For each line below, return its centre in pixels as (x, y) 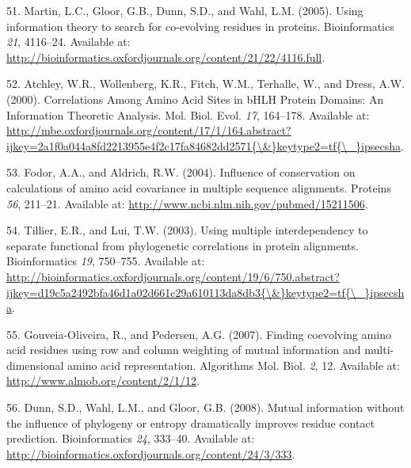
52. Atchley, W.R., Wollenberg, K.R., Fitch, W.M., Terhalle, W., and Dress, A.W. (206, 84)
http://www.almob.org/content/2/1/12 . (103, 380)
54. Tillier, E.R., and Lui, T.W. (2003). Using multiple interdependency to (187, 230)
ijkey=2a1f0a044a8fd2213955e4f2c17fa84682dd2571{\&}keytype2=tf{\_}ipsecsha (204, 145)
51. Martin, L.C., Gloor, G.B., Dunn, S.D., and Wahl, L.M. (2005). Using (185, 10)
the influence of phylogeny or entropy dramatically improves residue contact (191, 422)
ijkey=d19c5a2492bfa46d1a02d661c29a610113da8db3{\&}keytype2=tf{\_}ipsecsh (205, 292)
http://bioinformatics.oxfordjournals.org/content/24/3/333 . (151, 453)
